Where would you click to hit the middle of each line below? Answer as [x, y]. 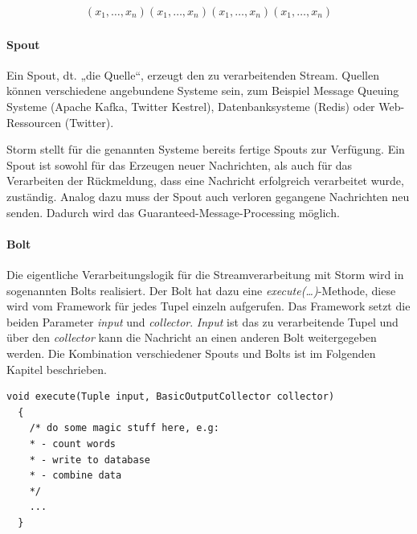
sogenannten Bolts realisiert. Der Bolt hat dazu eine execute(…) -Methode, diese [201, 290]
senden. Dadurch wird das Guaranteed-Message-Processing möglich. [173, 212]
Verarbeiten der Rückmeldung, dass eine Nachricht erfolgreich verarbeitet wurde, [205, 181]
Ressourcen [34, 122]
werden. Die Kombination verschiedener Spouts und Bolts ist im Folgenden [191, 353]
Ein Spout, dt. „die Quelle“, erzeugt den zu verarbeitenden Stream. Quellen [193, 74]
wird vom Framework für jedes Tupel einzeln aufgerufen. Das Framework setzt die [208, 306]
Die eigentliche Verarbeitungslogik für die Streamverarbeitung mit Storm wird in [205, 274]
